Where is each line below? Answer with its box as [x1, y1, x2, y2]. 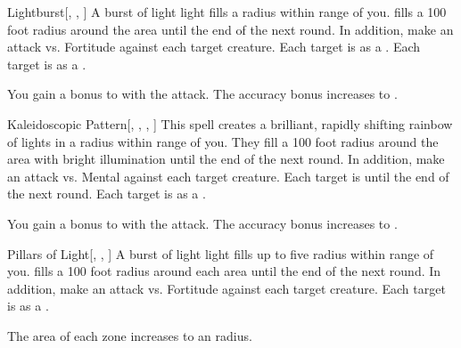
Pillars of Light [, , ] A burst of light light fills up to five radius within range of [7, 244, 434, 263]
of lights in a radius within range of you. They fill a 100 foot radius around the [7, 132, 439, 150]
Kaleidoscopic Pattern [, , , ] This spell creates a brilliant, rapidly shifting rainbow [7, 114, 453, 133]
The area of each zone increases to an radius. [7, 326, 252, 344]
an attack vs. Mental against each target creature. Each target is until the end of [7, 166, 449, 185]
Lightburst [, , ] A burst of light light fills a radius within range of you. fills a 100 [7, 3, 447, 20]
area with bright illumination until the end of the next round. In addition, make [7, 150, 445, 168]
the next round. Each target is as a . [7, 184, 206, 203]
